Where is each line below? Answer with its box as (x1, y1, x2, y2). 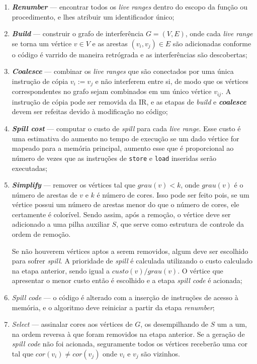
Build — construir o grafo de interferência (12, 28, 144, 39)
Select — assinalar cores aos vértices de (12, 319, 133, 329)
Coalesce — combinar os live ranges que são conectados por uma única (12, 66, 234, 76)
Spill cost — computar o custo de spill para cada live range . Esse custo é (12, 123, 241, 134)
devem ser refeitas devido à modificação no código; (12, 106, 168, 117)
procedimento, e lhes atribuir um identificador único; (12, 11, 175, 22)
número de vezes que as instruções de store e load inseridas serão (12, 152, 216, 163)
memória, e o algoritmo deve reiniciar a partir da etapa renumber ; (12, 302, 215, 312)
